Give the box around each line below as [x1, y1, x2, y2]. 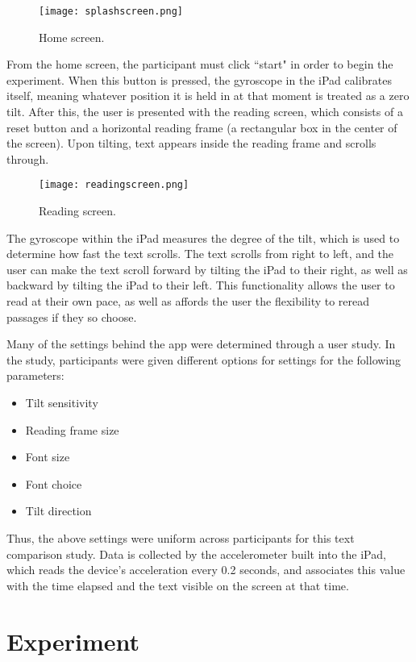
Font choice [25, 475, 82, 492]
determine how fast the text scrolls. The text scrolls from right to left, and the [6, 245, 394, 262]
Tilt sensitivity [25, 394, 98, 410]
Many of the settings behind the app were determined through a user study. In [6, 335, 396, 352]
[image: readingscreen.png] [39, 179, 189, 191]
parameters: [6, 367, 64, 384]
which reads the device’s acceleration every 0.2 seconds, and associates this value [6, 561, 406, 578]
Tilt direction [25, 502, 92, 519]
